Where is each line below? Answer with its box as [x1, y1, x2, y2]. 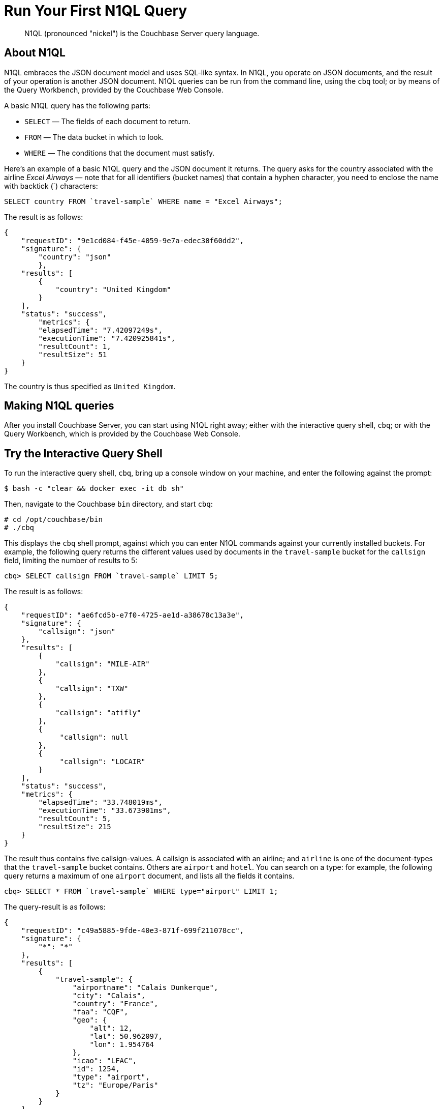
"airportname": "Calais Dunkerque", [72, 983, 218, 992]
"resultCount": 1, [38, 342, 111, 351]
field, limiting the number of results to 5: [4, 556, 138, 565]
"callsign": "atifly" [55, 709, 141, 717]
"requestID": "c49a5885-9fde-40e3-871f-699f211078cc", [21, 926, 244, 935]
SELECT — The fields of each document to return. [24, 116, 191, 126]
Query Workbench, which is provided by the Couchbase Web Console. [4, 429, 240, 439]
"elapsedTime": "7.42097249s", [38, 326, 163, 334]
